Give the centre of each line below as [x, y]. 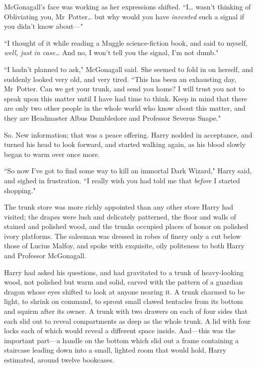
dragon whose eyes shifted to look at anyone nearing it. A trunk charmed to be [125, 291]
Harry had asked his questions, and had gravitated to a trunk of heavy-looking [124, 272]
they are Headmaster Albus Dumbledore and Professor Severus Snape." [112, 117]
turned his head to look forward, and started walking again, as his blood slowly [125, 144]
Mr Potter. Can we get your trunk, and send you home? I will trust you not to [125, 89]
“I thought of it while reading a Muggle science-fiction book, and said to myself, [126, 42]
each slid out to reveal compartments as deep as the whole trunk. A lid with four [128, 321]
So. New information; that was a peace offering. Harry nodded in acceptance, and [128, 134]
